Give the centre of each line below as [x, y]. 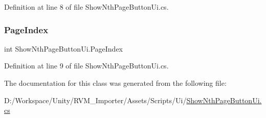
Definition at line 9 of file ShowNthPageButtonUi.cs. [86, 66]
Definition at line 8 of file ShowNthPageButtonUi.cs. [86, 7]
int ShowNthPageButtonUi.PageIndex [64, 48]
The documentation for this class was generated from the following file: [115, 83]
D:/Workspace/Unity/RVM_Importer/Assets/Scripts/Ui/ [95, 100]
